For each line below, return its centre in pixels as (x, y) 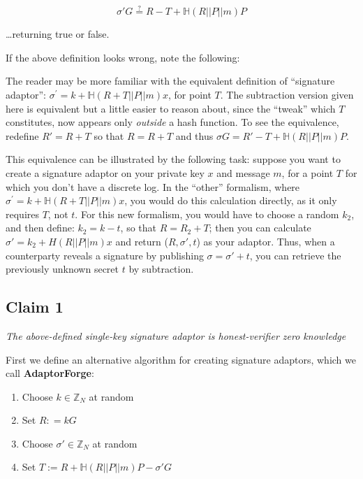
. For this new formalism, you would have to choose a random (207, 214)
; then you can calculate (260, 228)
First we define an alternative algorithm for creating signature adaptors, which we (181, 359)
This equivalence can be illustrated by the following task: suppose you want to (173, 159)
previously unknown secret (62, 269)
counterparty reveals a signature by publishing (105, 255)
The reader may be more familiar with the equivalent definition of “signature (170, 81)
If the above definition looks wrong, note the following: (123, 57)
